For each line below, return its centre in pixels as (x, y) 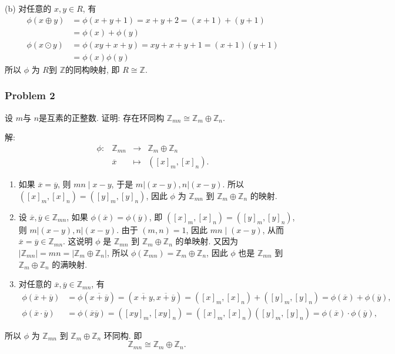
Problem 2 (30, 95)
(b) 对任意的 (28, 8)
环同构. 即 (123, 335)
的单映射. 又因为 (207, 241)
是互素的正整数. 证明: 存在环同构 (102, 117)
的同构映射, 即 (93, 69)
